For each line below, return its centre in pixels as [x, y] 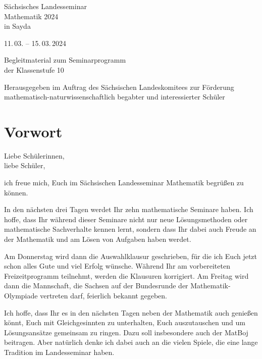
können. [16, 192]
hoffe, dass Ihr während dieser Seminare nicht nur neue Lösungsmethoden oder [126, 219]
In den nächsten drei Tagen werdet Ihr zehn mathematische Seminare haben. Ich [129, 209]
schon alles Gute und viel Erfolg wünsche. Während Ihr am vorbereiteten [117, 266]
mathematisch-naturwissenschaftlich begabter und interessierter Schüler [115, 97]
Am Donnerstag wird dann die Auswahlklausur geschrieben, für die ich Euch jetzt [131, 256]
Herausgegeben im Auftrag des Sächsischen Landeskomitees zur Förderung [119, 87]
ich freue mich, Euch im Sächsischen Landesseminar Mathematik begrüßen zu [124, 183]
